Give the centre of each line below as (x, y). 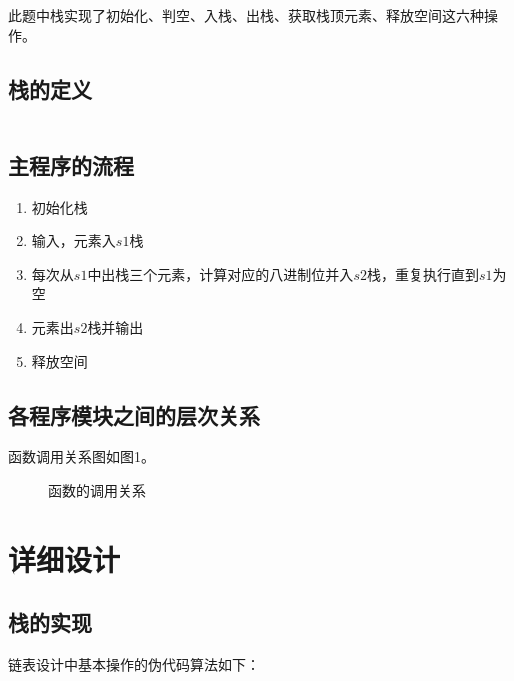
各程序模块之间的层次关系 (134, 414)
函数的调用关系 (97, 489)
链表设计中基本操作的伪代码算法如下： (134, 664)
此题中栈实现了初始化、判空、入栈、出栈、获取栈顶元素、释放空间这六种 (246, 15)
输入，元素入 (73, 240)
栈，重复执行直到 (422, 273)
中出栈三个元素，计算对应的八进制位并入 (220, 273)
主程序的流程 (71, 164)
